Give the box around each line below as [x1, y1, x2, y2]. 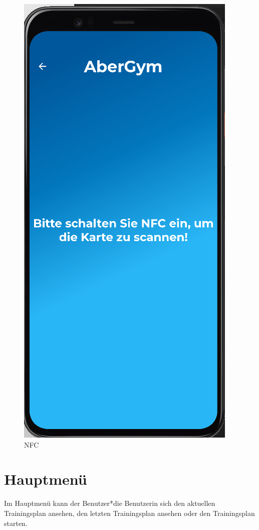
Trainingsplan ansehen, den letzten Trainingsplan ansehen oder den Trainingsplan [4, 507, 255, 518]
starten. [4, 517, 28, 528]
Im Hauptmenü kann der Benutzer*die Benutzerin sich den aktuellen [4, 498, 215, 508]
